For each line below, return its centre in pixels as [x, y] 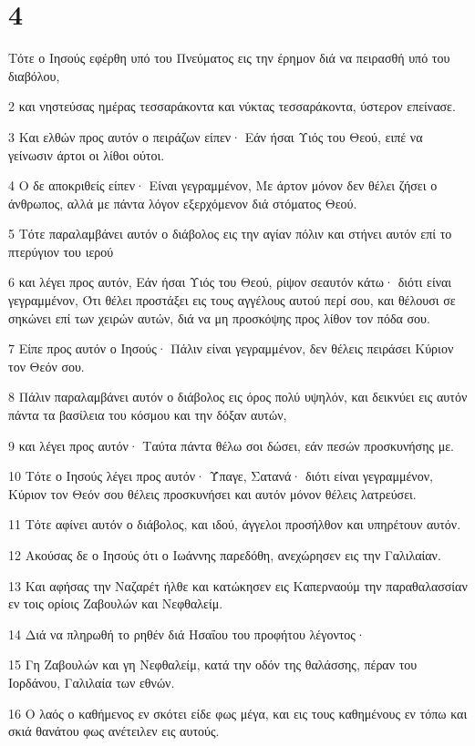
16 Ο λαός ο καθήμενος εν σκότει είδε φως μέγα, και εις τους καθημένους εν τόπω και [238, 713]
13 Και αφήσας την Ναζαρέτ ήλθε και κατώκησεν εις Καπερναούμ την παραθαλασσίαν [238, 585]
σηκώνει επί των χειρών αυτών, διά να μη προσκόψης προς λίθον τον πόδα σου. [219, 317]
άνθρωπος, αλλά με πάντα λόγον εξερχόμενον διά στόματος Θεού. [183, 203]
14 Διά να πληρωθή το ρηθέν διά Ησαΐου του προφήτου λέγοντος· [187, 634]
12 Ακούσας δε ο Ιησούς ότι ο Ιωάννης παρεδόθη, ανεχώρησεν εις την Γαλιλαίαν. [225, 555]
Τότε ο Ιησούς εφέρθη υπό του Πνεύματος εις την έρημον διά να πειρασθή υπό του [229, 58]
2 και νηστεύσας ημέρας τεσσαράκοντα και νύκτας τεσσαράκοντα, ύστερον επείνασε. [232, 106]
